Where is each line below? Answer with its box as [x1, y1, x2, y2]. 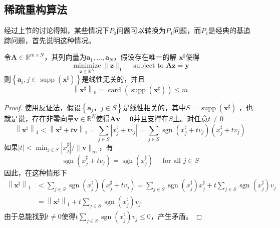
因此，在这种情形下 [4, 167, 67, 177]
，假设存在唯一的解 [113, 52, 177, 62]
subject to [133, 62, 164, 69]
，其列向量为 [44, 52, 87, 62]
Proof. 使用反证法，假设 [4, 102, 81, 112]
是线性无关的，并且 [82, 73, 145, 84]
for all [162, 157, 181, 164]
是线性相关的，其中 [122, 102, 186, 112]
